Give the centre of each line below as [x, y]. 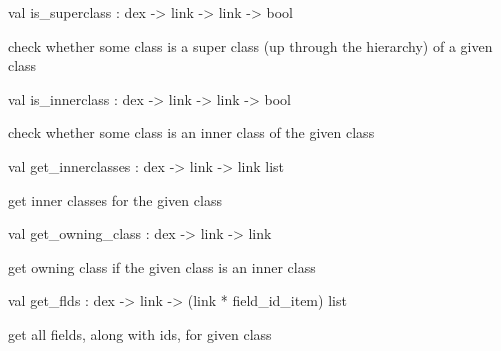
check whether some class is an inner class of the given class [191, 132]
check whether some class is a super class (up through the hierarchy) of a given [250, 45]
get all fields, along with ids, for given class [140, 333]
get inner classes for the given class [115, 199]
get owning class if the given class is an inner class [162, 266]
